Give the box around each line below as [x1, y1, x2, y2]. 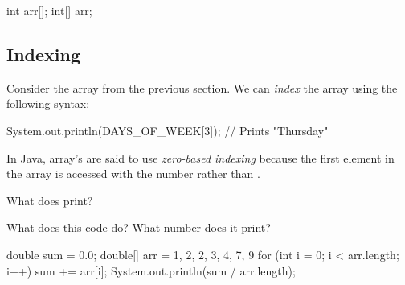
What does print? [6, 192, 93, 209]
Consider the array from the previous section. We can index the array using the [6, 79, 398, 96]
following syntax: [6, 95, 90, 112]
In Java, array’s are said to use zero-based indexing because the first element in [6, 149, 395, 166]
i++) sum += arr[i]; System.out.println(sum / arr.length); [6, 262, 296, 279]
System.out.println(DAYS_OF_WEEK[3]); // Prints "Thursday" [6, 122, 329, 138]
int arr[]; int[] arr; [6, 2, 92, 19]
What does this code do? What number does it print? [6, 219, 271, 236]
